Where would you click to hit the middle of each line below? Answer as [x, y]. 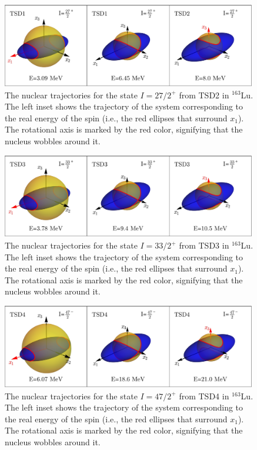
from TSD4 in [204, 396]
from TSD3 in [204, 245]
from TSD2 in [204, 95]
